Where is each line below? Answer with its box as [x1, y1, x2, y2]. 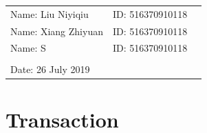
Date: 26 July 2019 [10, 61, 90, 76]
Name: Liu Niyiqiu [10, 6, 89, 21]
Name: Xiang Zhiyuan [10, 23, 103, 38]
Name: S [10, 41, 46, 55]
